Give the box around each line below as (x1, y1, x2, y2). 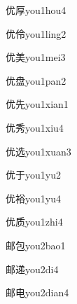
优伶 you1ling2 (6, 26, 66, 41)
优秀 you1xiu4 (6, 120, 64, 134)
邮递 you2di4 (6, 261, 59, 276)
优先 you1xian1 (6, 97, 69, 111)
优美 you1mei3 (6, 50, 66, 64)
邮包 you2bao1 (6, 237, 66, 252)
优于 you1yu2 (6, 167, 61, 182)
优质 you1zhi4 (6, 214, 63, 229)
